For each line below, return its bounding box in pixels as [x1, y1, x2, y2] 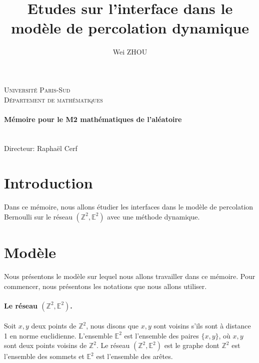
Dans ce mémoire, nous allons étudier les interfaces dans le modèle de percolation [4, 201, 253, 212]
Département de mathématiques [4, 94, 103, 104]
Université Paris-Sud [4, 84, 70, 94]
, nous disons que [86, 320, 139, 331]
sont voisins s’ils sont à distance [153, 320, 251, 331]
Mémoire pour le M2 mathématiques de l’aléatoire [4, 113, 182, 124]
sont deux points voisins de [4, 340, 87, 350]
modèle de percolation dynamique [10, 17, 249, 38]
